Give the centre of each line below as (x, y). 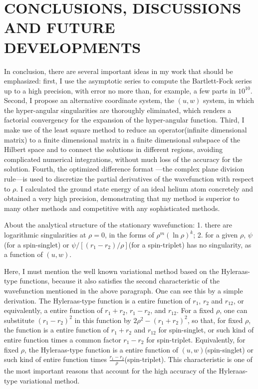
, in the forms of (129, 234)
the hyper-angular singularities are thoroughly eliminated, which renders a (118, 110)
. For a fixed (195, 310)
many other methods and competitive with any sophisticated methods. (112, 208)
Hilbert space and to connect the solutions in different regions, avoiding (113, 149)
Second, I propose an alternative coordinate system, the (89, 100)
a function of (23, 254)
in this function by (103, 320)
